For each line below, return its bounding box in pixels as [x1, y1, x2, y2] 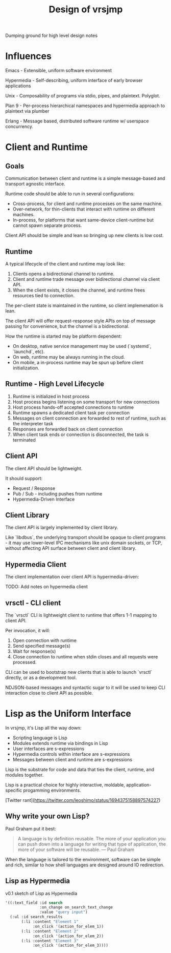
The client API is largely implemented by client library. [5, 524, 118, 531]
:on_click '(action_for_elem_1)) [32, 924, 104, 929]
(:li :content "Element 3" [21, 938, 79, 943]
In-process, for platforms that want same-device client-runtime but [12, 217, 154, 223]
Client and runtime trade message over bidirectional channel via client [12, 276, 160, 282]
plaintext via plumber [5, 108, 50, 114]
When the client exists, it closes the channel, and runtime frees [12, 287, 145, 293]
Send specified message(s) [12, 643, 70, 649]
